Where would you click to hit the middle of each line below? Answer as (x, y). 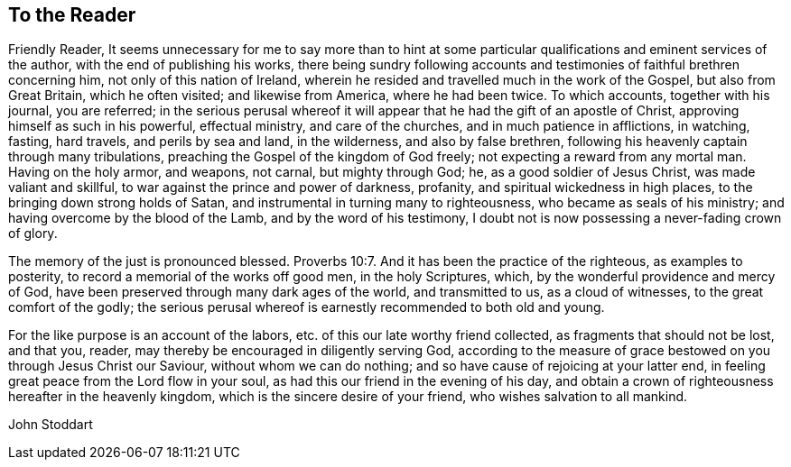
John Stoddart (51, 425)
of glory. (33, 233)
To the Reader (72, 15)
